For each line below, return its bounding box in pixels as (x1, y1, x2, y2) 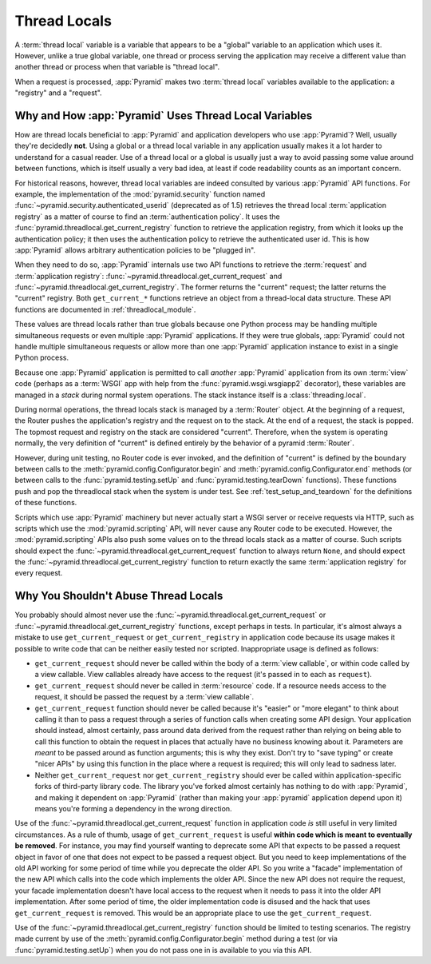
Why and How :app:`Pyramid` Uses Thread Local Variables (14, 109, 313, 122)
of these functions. (14, 498, 77, 508)
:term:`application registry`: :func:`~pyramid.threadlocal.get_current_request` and (14, 271, 283, 281)
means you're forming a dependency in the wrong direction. (34, 804, 232, 814)
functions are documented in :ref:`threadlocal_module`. (14, 305, 196, 314)
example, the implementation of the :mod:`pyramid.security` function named (14, 189, 266, 199)
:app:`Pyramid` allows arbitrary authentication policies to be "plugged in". (14, 245, 255, 255)
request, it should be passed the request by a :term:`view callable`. (34, 692, 255, 702)
